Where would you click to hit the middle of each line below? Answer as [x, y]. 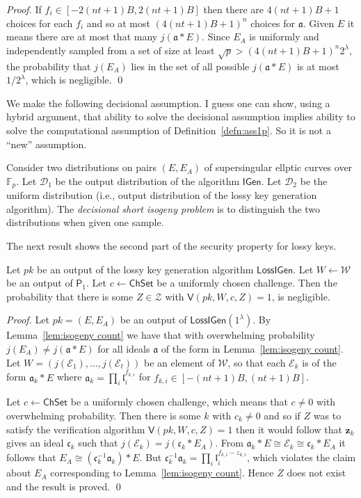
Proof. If [24, 9]
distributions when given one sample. [85, 222]
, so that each [257, 362]
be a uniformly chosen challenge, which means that [179, 402]
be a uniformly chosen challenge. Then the [247, 283]
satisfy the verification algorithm [76, 429]
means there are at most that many [82, 37]
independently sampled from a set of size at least [111, 50]
